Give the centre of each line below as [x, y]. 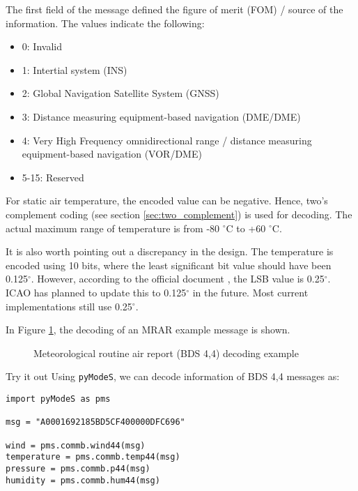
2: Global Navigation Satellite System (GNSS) [120, 93]
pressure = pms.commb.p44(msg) [78, 468]
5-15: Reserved [53, 177]
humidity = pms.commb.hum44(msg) [83, 480]
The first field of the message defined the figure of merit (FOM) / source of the [174, 9]
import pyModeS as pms [58, 399]
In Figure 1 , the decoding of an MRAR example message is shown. [148, 330]
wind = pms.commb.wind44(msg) [76, 445]
